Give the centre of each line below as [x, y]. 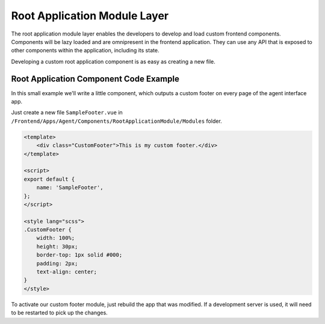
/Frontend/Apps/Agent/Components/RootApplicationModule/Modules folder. [116, 121]
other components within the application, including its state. [85, 51]
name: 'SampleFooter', [70, 188]
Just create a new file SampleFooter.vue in [67, 113]
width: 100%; [56, 238]
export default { [49, 179]
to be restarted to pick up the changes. [59, 313]
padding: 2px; [57, 263]
